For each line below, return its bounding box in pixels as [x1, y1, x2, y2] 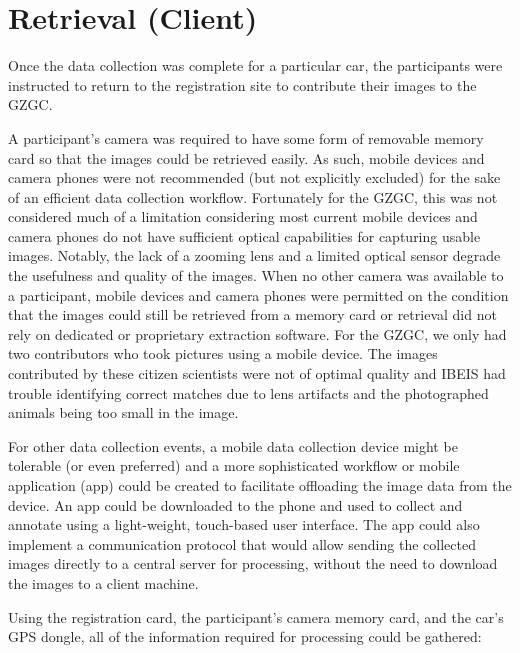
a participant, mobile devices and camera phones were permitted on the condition [8, 284, 509, 305]
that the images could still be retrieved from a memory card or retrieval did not [8, 304, 497, 325]
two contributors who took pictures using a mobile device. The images [8, 343, 438, 364]
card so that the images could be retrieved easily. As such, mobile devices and [8, 147, 485, 168]
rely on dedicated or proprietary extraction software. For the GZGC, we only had [8, 323, 507, 344]
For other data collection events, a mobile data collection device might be [8, 435, 458, 456]
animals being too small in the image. [8, 402, 239, 423]
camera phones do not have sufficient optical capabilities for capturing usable [8, 225, 481, 246]
